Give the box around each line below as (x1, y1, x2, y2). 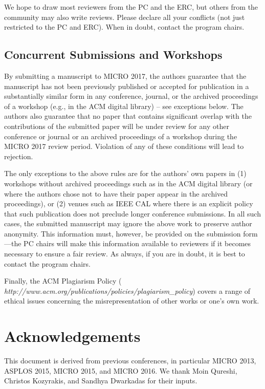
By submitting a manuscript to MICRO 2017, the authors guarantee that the (4, 70, 247, 81)
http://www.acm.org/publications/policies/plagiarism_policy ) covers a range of (4, 285, 251, 296)
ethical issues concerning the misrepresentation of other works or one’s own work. (4, 295, 259, 306)
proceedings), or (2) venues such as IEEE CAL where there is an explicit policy (4, 198, 253, 209)
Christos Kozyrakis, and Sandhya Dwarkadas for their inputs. (4, 375, 197, 386)
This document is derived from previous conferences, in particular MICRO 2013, (4, 355, 256, 366)
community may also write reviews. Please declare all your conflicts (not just (4, 11, 245, 22)
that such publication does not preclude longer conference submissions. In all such (4, 208, 261, 219)
